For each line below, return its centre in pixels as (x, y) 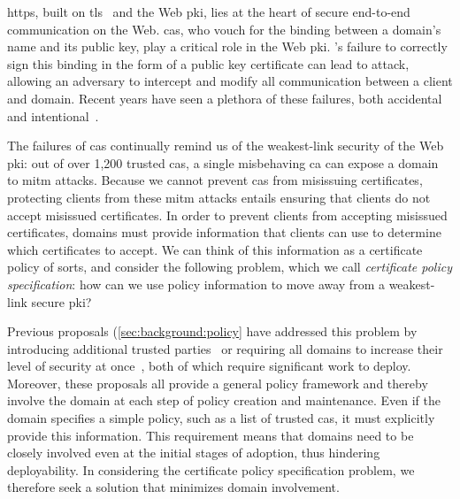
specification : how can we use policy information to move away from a (196, 284)
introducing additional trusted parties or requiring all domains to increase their (225, 348)
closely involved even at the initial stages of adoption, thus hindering (194, 453)
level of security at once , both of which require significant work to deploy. (209, 366)
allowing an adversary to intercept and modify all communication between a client (230, 81)
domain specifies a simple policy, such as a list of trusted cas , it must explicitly (221, 418)
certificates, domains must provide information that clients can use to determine (224, 232)
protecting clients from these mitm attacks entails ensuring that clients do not (219, 197)
